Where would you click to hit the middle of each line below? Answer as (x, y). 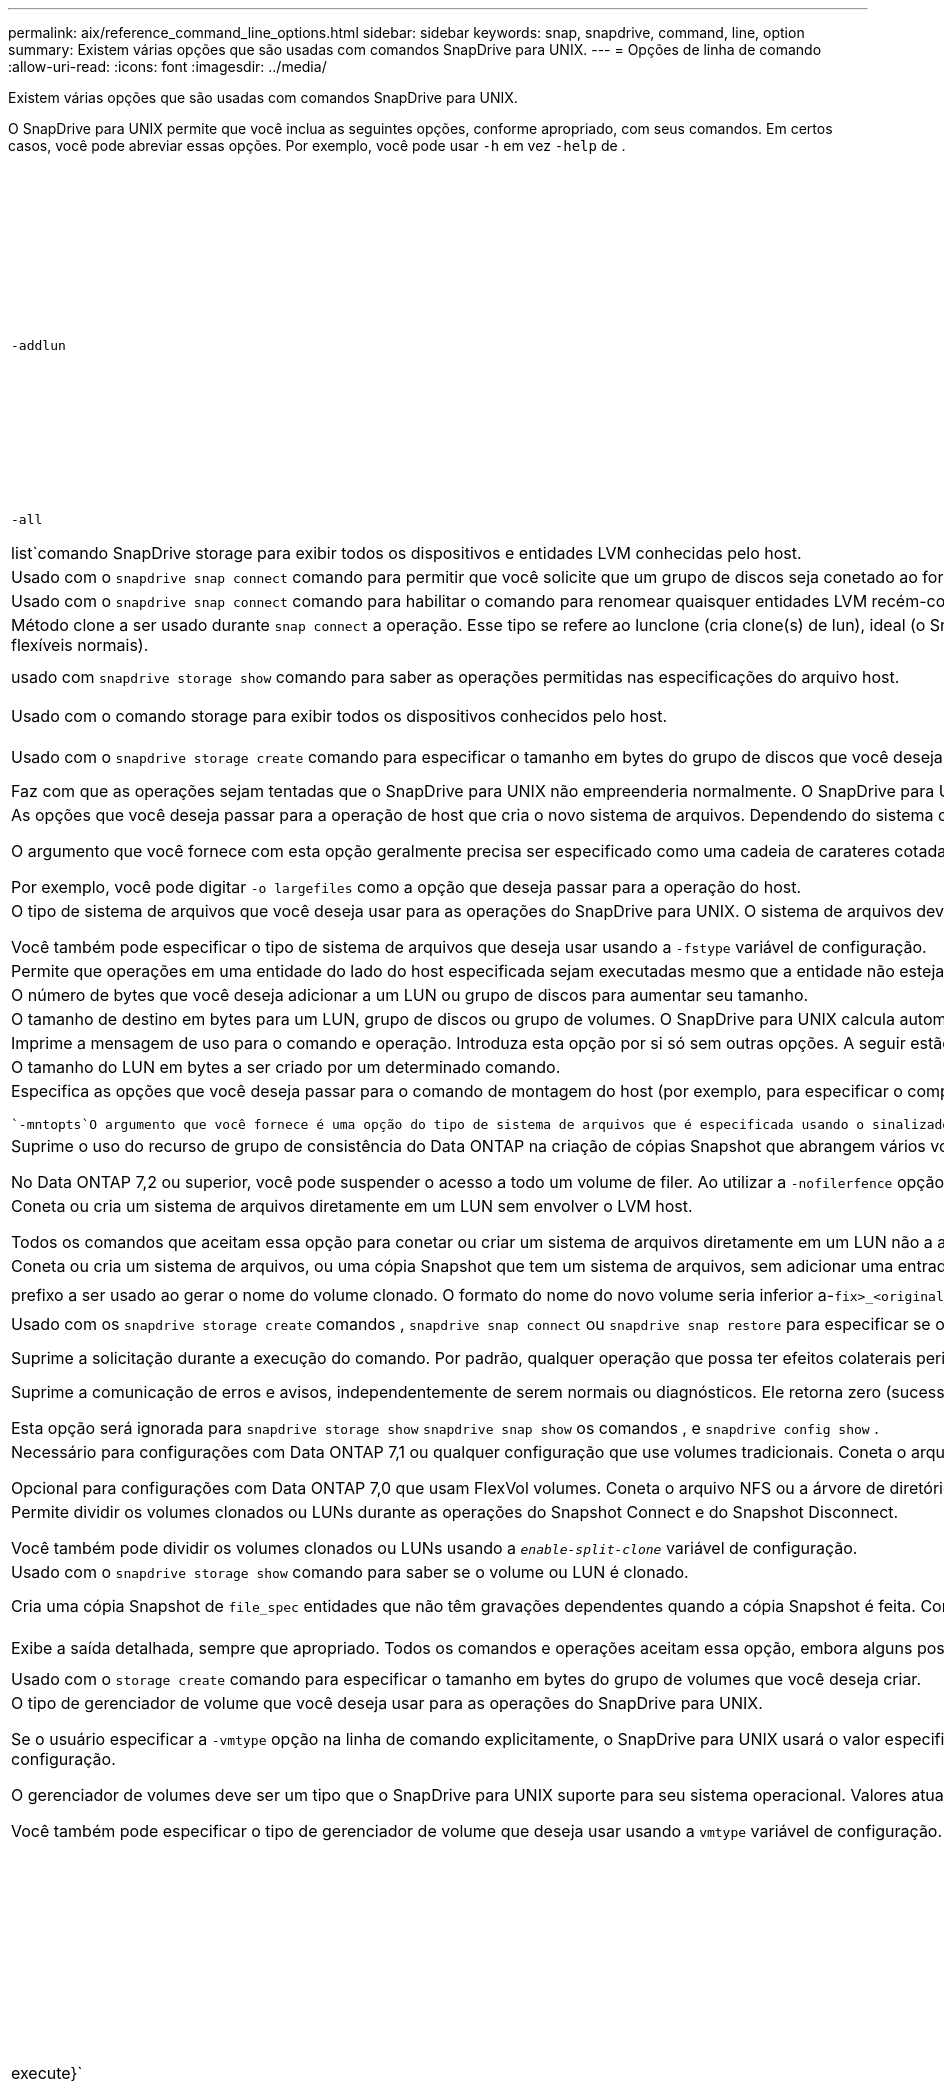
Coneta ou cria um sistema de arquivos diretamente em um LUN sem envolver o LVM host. (352, 1206)
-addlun (38, 345)
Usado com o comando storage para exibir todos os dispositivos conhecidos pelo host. (339, 715)
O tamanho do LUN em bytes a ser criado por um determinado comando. (286, 1067)
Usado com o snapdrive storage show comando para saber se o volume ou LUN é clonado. (350, 1572)
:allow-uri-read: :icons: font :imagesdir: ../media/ (167, 66)
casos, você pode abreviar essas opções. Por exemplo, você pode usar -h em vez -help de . (317, 145)
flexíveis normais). (80, 645)
